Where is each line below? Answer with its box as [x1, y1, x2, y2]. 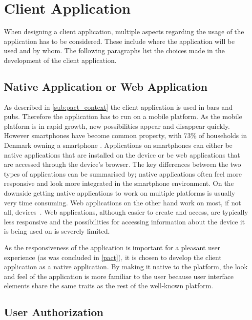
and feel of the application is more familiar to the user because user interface [4, 271, 234, 281]
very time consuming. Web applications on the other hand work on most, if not [4, 197, 241, 207]
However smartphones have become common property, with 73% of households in [4, 130, 247, 140]
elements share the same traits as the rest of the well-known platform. [4, 280, 213, 291]
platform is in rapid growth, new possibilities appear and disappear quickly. [4, 120, 230, 131]
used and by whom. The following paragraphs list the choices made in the [4, 45, 225, 56]
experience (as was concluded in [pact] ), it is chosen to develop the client [4, 252, 222, 262]
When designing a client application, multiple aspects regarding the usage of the [4, 26, 244, 37]
